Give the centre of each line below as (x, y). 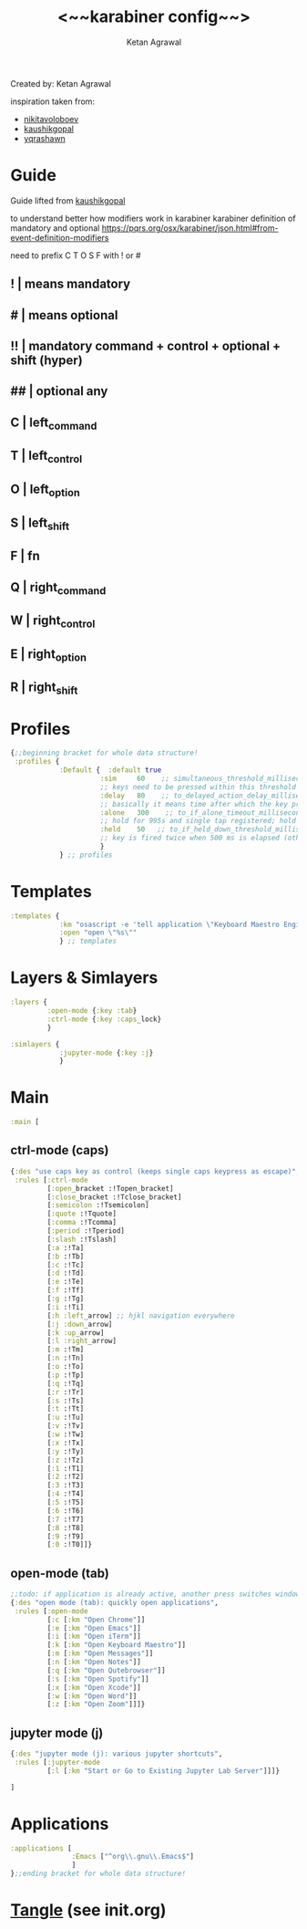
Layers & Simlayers (84, 978)
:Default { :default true (110, 770)
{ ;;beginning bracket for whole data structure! (104, 753)
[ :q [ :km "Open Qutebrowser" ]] (107, 1670)
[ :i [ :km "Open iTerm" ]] (94, 1637)
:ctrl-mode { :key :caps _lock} (104, 1019)
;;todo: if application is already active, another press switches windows (157, 1594)
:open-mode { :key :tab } (92, 1011)
